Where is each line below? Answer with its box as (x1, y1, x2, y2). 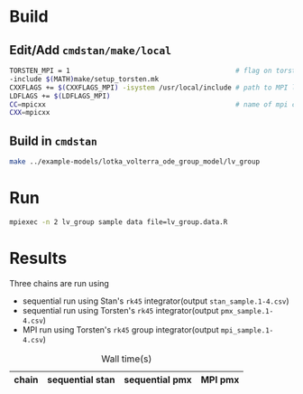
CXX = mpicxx (9, 108, 50, 117)
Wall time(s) (101, 352, 152, 365)
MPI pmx (200, 373, 240, 386)
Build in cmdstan (9, 133, 97, 148)
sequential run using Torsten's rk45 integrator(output (22, 305, 219, 315)
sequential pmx (124, 373, 192, 386)
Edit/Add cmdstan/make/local (9, 42, 172, 58)
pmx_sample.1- (220, 306, 274, 315)
